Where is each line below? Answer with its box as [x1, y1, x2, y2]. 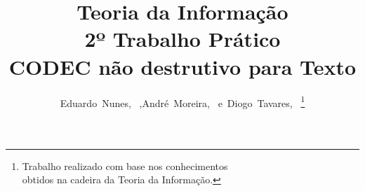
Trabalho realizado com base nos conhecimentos [22, 158, 228, 173]
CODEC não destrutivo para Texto [8, 52, 357, 80]
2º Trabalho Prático [84, 24, 281, 53]
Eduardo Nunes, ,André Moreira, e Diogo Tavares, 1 [60, 93, 305, 110]
